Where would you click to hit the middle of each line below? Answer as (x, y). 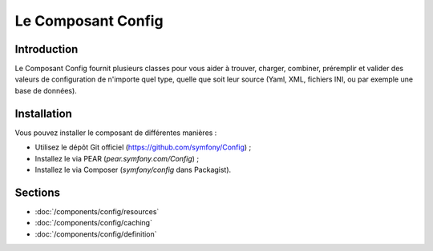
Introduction (47, 49)
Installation (43, 113)
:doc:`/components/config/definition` (96, 234)
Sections (37, 192)
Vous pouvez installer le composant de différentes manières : (116, 133)
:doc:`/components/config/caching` (93, 223)
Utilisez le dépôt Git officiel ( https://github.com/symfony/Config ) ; (143, 147)
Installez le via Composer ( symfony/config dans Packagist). (133, 169)
